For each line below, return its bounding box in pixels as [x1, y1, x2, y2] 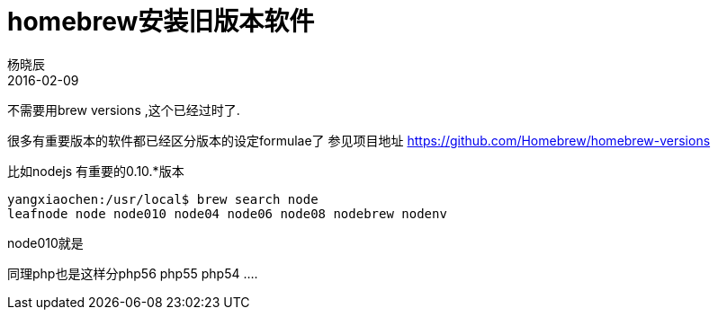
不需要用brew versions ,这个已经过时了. [7, 101, 240, 118]
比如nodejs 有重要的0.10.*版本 [7, 163, 184, 179]
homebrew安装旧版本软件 [7, 6, 315, 37]
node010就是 [7, 234, 84, 251]
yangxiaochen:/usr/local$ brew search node [7, 191, 319, 207]
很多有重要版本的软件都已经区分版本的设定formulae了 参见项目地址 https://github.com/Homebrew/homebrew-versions [7, 132, 711, 148]
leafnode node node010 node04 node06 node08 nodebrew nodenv [7, 206, 447, 221]
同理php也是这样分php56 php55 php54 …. [7, 265, 258, 281]
